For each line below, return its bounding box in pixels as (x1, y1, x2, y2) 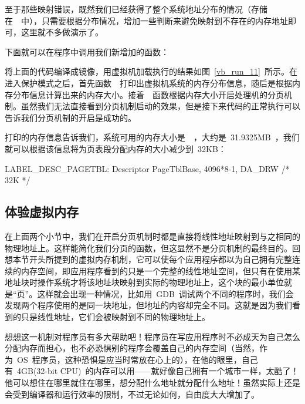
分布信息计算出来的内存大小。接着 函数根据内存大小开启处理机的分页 (12, 88, 284, 100)
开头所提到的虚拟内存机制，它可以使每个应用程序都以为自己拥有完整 (29, 253, 292, 265)
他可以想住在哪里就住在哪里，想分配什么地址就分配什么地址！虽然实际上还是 (5, 376, 300, 389)
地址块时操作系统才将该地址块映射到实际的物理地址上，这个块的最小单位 (5, 276, 284, 288)
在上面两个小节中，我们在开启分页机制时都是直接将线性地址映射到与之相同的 (5, 230, 300, 242)
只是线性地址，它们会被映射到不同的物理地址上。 (21, 311, 210, 323)
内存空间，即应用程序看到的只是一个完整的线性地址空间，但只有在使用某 (21, 264, 300, 277)
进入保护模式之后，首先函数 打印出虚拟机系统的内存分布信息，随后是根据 (5, 76, 292, 89)
